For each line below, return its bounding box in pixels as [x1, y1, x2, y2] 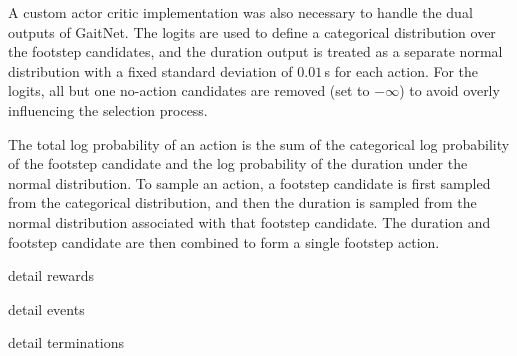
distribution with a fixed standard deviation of [8, 60, 293, 81]
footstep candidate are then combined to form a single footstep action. [8, 231, 440, 252]
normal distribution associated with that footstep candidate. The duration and [8, 211, 491, 232]
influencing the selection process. [8, 99, 208, 120]
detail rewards [8, 265, 95, 286]
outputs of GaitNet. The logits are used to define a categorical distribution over [8, 21, 496, 42]
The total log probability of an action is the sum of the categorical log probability [8, 133, 510, 154]
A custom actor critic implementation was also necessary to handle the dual [8, 2, 473, 22]
